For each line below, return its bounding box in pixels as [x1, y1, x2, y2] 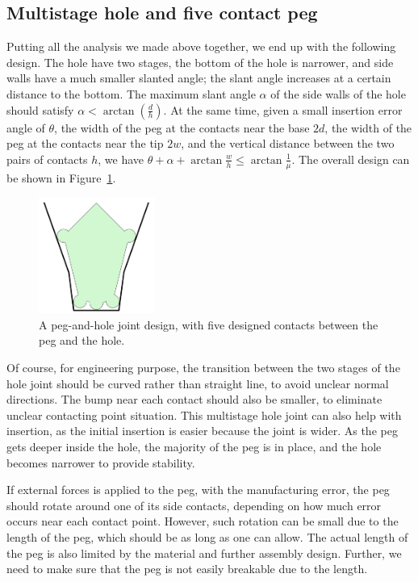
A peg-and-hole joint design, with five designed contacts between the [39, 316, 378, 333]
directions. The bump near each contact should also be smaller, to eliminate [6, 391, 382, 408]
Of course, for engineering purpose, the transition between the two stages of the [6, 358, 400, 375]
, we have [98, 150, 144, 167]
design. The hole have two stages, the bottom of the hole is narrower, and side [6, 53, 394, 70]
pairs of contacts [6, 150, 88, 167]
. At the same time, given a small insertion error [163, 101, 403, 118]
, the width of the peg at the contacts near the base [54, 119, 310, 136]
